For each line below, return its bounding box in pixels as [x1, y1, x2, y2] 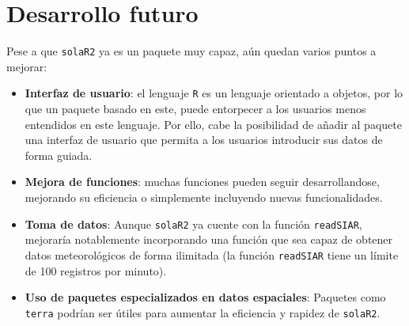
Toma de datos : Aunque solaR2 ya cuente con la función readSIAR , [25, 215, 362, 232]
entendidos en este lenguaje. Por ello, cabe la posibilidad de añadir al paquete [25, 116, 402, 132]
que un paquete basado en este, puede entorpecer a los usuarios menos [25, 100, 366, 117]
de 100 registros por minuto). [25, 262, 167, 279]
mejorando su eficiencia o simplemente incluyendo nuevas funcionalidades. [25, 189, 383, 205]
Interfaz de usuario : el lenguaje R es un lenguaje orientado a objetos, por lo [25, 85, 403, 101]
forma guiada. [25, 146, 93, 163]
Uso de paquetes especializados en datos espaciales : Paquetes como [25, 289, 386, 305]
